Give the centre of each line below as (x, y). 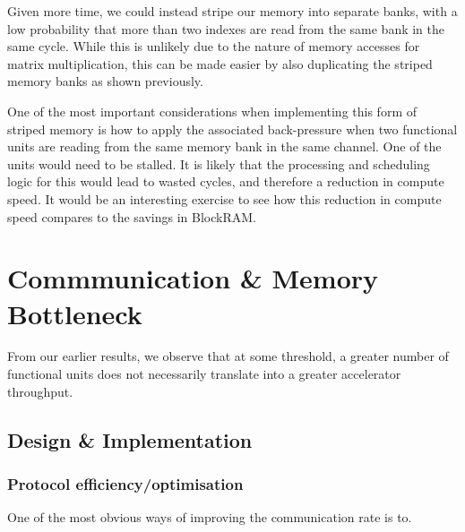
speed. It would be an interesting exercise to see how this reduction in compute (224, 198)
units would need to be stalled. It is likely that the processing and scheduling (219, 163)
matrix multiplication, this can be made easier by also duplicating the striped (220, 63)
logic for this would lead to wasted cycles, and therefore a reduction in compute (226, 181)
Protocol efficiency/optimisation (125, 483)
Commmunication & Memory (193, 278)
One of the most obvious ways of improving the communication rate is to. (210, 517)
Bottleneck (75, 313)
